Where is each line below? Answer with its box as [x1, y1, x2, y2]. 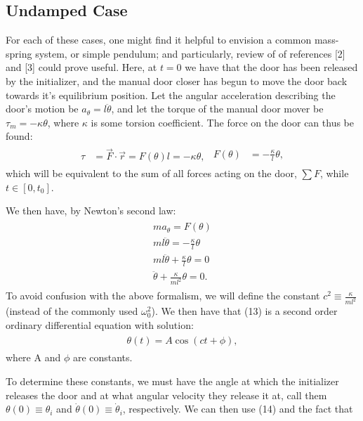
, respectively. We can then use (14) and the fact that [122, 401, 353, 416]
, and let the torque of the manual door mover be [111, 101, 324, 116]
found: [6, 129, 33, 143]
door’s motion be [6, 101, 79, 116]
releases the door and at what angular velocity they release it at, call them [6, 387, 327, 402]
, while [319, 166, 349, 181]
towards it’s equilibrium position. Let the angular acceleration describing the [6, 87, 336, 102]
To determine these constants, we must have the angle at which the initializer [6, 374, 339, 389]
